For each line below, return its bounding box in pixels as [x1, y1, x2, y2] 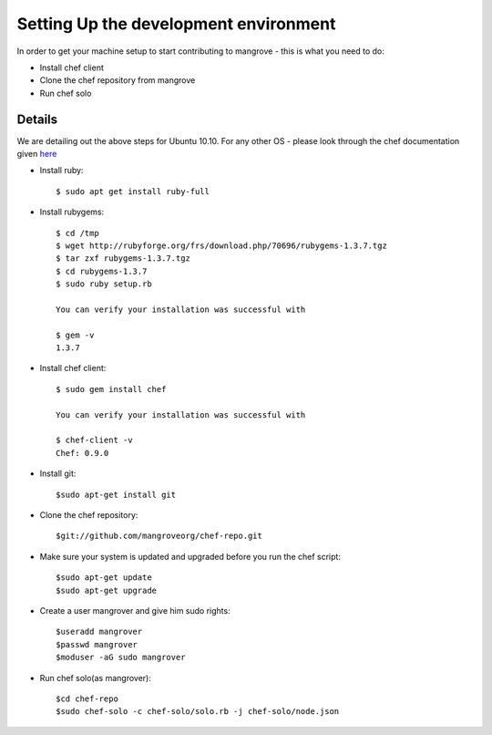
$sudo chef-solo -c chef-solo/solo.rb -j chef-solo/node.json [56, 707, 340, 717]
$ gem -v [56, 329, 95, 340]
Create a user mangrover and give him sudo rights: [39, 605, 231, 616]
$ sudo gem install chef [56, 384, 167, 394]
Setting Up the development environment [16, 14, 336, 34]
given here [16, 149, 57, 160]
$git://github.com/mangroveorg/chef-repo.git [56, 531, 263, 542]
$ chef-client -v [56, 435, 133, 446]
